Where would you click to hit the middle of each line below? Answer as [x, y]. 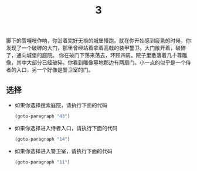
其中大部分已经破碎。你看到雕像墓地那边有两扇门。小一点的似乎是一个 [101, 62]
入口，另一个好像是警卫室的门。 [55, 70]
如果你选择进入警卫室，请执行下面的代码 [63, 151]
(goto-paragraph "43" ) [42, 116]
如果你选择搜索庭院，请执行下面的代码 [61, 105]
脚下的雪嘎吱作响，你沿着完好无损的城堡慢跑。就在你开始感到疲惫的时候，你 [98, 41]
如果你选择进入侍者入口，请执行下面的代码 [66, 128]
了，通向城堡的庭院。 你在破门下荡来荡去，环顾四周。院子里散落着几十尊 [94, 55]
